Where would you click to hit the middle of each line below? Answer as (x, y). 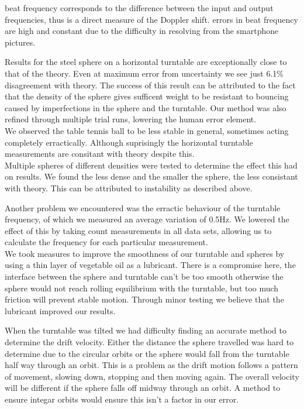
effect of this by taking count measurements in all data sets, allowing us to (138, 230)
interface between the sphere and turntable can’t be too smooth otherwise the (144, 276)
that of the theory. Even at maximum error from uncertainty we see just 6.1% (144, 73)
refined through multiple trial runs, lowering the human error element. (131, 119)
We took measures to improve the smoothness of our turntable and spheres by (145, 253)
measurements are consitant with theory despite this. (100, 154)
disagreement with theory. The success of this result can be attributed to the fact (150, 85)
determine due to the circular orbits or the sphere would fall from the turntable (147, 353)
